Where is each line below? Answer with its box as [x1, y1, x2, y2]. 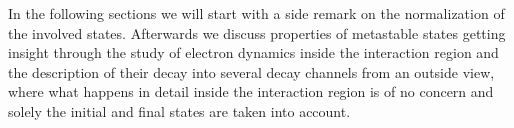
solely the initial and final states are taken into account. [8, 100, 351, 121]
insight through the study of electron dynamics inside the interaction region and [8, 42, 499, 63]
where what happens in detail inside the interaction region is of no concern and [8, 81, 494, 102]
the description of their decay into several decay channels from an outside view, [8, 61, 495, 82]
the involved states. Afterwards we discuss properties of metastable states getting [8, 22, 506, 43]
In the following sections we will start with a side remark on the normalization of [8, 3, 505, 23]
